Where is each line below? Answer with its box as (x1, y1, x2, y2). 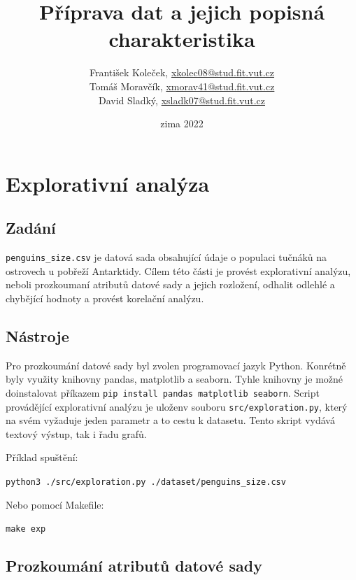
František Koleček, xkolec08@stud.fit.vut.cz (89, 65, 275, 80)
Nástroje (6, 325, 69, 346)
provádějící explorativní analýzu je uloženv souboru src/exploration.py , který (6, 399, 348, 413)
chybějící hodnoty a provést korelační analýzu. (6, 290, 204, 305)
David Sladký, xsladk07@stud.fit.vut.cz (98, 92, 266, 107)
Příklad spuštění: (6, 450, 78, 465)
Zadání (6, 217, 56, 239)
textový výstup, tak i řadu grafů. (6, 426, 147, 441)
